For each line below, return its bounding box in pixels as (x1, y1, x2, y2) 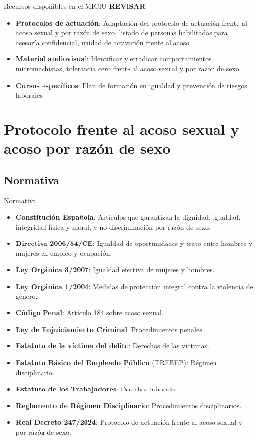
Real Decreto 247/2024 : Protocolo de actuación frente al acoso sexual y (15, 417, 243, 427)
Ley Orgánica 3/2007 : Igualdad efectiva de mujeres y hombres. (15, 264, 214, 275)
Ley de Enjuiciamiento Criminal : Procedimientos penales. (15, 324, 204, 334)
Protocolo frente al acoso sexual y (4, 118, 239, 139)
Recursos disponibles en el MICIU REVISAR (4, 1, 146, 11)
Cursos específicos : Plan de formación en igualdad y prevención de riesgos (15, 80, 247, 90)
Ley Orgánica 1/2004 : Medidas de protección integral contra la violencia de (15, 281, 253, 292)
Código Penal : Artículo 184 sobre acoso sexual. (15, 307, 164, 318)
